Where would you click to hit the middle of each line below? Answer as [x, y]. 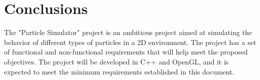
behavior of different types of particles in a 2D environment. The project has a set [130, 42]
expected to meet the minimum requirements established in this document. [119, 71]
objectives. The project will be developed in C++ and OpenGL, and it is [116, 61]
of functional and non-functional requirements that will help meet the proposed [126, 52]
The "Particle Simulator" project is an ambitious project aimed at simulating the [128, 32]
